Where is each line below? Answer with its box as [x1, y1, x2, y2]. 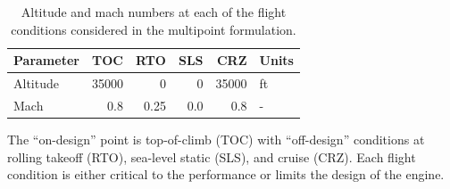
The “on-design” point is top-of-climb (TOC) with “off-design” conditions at [7, 129, 425, 148]
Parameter [13, 51, 79, 70]
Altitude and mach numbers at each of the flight [21, 3, 287, 21]
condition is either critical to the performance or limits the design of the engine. [7, 165, 445, 184]
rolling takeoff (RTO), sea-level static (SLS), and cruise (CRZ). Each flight [7, 147, 416, 166]
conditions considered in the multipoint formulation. [11, 20, 296, 38]
